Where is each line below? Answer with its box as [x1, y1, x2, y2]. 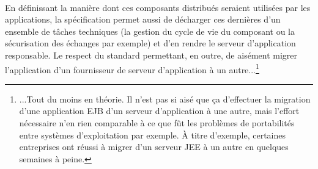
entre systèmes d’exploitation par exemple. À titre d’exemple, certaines [19, 128, 286, 141]
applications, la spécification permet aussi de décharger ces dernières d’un [5, 13, 281, 26]
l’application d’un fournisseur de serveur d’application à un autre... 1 [5, 61, 259, 76]
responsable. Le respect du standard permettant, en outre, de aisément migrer [5, 48, 298, 61]
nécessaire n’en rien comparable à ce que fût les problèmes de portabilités [19, 117, 295, 129]
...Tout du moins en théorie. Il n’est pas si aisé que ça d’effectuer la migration [19, 92, 311, 105]
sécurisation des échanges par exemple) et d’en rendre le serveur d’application [5, 37, 296, 49]
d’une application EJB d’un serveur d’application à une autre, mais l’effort [19, 104, 300, 117]
